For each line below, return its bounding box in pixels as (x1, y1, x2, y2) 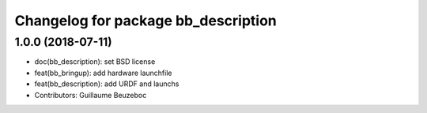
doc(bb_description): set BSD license (34, 57, 156, 66)
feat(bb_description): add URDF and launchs (34, 79, 179, 89)
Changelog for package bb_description (14, 12, 277, 29)
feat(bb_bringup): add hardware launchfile (34, 68, 172, 77)
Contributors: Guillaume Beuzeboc (34, 90, 147, 100)
